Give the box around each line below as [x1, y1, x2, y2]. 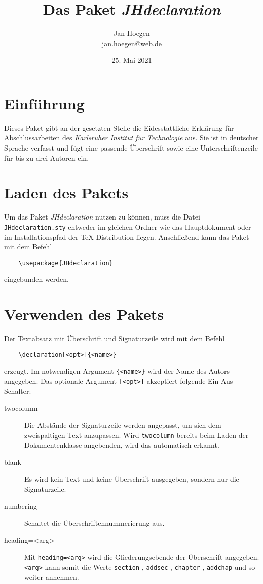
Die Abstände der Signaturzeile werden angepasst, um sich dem [24, 419, 221, 430]
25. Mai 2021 [111, 55, 152, 65]
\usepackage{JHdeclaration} [18, 259, 113, 267]
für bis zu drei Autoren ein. [4, 152, 89, 163]
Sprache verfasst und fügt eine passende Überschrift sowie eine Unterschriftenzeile [4, 142, 258, 153]
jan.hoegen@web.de [102, 38, 162, 48]
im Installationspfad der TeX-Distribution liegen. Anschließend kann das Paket [4, 231, 249, 242]
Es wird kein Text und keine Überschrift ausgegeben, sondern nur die [24, 473, 239, 484]
